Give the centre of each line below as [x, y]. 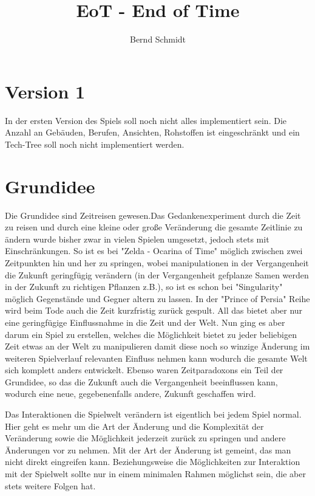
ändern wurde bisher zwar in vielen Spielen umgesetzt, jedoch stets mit [137, 239]
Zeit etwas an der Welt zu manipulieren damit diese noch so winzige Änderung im [157, 346]
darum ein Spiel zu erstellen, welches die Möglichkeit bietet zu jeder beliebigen [151, 334]
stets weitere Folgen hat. [50, 485]
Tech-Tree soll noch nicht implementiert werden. [95, 144]
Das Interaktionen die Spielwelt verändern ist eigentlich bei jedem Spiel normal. [153, 414]
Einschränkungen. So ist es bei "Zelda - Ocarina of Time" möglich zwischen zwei [154, 251]
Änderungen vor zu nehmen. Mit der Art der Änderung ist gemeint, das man [148, 449]
